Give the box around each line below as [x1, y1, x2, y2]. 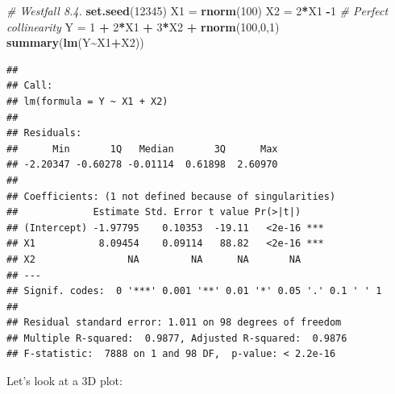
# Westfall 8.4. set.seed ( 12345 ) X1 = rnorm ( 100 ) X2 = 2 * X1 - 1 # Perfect [6, 2, 389, 19]
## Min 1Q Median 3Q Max [6, 143, 278, 155]
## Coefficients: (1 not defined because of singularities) [6, 190, 336, 202]
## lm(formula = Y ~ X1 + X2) [6, 95, 168, 107]
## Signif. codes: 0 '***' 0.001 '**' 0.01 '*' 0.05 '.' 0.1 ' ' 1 [6, 285, 382, 297]
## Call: [6, 80, 53, 92]
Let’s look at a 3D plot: [6, 372, 123, 389]
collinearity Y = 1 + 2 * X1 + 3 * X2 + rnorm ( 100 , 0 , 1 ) [6, 18, 280, 35]
